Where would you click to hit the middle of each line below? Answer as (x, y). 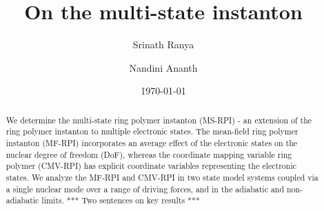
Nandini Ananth (163, 67)
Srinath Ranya (163, 44)
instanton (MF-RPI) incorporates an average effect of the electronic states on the (152, 143)
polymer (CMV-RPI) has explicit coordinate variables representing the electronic (151, 166)
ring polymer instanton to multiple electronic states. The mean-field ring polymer (152, 131)
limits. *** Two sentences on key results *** (121, 200)
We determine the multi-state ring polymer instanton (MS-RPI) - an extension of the (159, 120)
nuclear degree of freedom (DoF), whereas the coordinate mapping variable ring (149, 154)
